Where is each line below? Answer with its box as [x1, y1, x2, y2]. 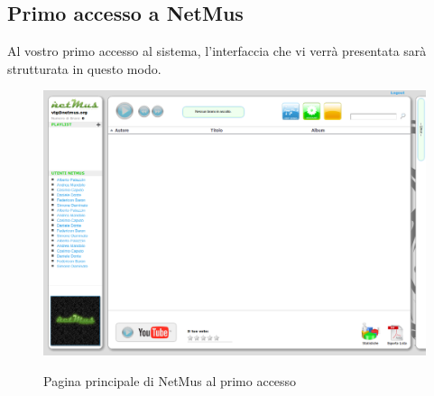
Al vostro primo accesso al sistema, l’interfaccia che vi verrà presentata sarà [7, 41, 427, 60]
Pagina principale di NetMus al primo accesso [43, 371, 297, 390]
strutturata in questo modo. [7, 59, 162, 78]
